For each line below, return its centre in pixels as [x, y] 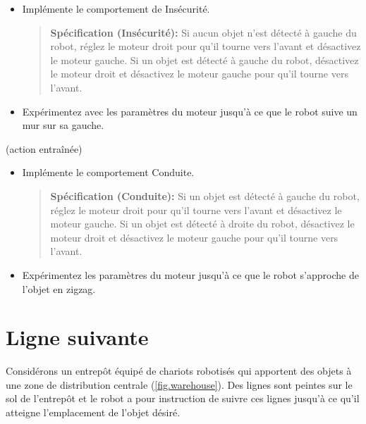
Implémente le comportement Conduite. [108, 172]
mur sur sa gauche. [63, 125]
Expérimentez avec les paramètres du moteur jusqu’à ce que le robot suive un [190, 111]
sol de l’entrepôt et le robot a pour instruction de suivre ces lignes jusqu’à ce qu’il [183, 398]
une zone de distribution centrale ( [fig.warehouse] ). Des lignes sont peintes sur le [179, 384]
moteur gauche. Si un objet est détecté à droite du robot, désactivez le [202, 224]
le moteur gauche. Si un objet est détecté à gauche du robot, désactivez [205, 60]
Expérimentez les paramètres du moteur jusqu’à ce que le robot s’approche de [190, 274]
